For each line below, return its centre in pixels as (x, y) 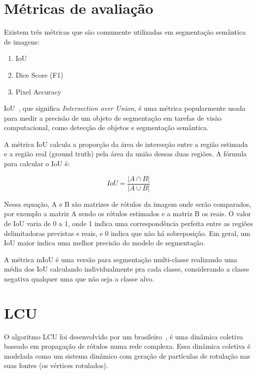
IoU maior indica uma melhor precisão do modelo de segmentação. (105, 243)
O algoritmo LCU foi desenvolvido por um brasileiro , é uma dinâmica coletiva (124, 336)
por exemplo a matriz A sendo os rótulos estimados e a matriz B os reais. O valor (128, 213)
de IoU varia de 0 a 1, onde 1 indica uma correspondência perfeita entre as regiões (128, 223)
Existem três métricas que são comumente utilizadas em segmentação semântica (125, 32)
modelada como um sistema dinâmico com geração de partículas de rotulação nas (127, 355)
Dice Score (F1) (39, 74)
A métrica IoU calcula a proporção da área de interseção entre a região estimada (126, 144)
